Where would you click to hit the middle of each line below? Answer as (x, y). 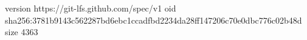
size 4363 (22, 32)
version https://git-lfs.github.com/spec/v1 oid (91, 8)
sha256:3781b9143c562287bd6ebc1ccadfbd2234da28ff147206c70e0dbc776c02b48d (153, 20)
